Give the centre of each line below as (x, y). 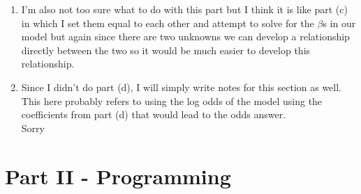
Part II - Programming (118, 176)
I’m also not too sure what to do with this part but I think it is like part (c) (184, 9)
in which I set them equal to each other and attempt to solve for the (168, 23)
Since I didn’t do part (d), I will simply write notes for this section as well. (182, 87)
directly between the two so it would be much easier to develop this (166, 50)
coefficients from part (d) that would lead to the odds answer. (154, 114)
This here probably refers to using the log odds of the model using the (172, 100)
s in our (339, 23)
